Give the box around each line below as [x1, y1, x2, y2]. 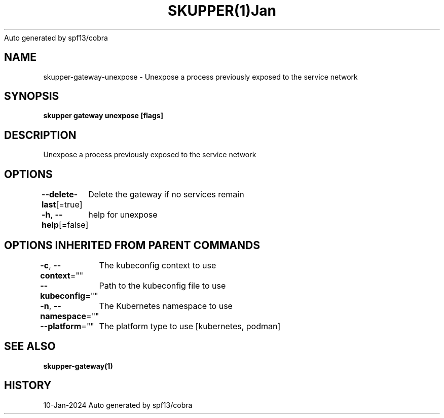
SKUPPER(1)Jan [168, 2, 276, 19]
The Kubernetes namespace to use [99, 300, 233, 311]
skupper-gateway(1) [43, 361, 113, 370]
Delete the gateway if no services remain [88, 189, 244, 200]
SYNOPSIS [4, 90, 59, 103]
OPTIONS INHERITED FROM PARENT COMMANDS [4, 238, 260, 252]
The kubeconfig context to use [99, 260, 216, 270]
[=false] [58, 220, 89, 230]
